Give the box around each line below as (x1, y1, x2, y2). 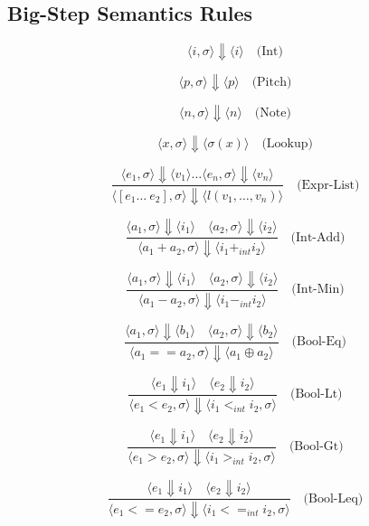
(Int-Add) (290, 230, 345, 244)
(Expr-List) (297, 178, 360, 192)
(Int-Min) (291, 283, 345, 296)
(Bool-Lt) (290, 388, 343, 401)
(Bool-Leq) (303, 492, 364, 505)
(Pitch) (251, 75, 292, 89)
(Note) (254, 106, 291, 119)
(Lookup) (261, 136, 314, 150)
